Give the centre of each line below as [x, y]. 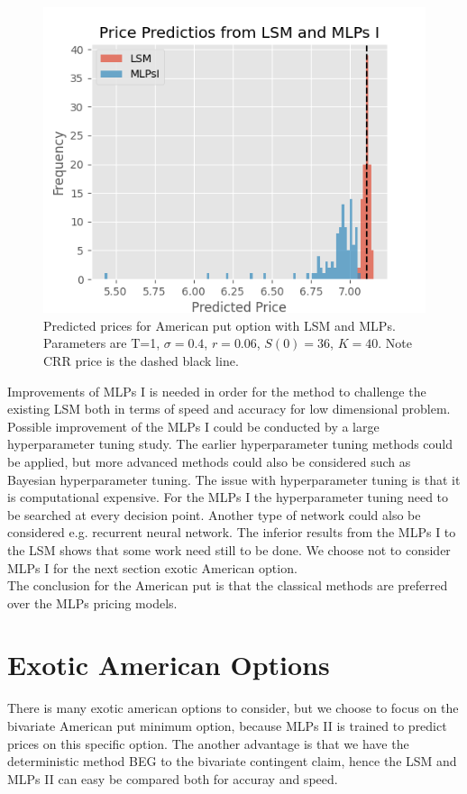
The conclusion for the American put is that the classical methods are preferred [228, 585]
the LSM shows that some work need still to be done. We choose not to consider [229, 549]
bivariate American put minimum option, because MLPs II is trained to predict [227, 726]
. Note [395, 343]
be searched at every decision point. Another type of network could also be [214, 514]
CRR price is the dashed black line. [141, 360]
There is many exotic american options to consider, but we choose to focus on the [233, 708]
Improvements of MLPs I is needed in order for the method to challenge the [217, 391]
